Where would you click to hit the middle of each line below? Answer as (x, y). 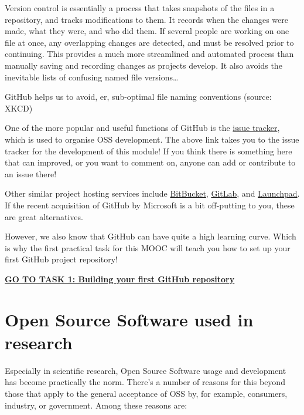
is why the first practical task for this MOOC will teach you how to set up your (148, 247)
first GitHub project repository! (61, 259)
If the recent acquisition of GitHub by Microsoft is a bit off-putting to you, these (150, 205)
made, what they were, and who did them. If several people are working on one (147, 31)
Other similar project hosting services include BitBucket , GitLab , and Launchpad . (152, 193)
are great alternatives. (44, 216)
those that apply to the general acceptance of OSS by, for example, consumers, (146, 393)
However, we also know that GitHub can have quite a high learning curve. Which (151, 236)
